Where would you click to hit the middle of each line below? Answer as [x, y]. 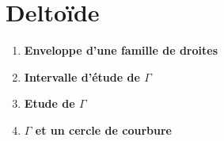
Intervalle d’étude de [82, 76]
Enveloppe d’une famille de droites [121, 50]
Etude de [49, 103]
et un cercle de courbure [103, 130]
